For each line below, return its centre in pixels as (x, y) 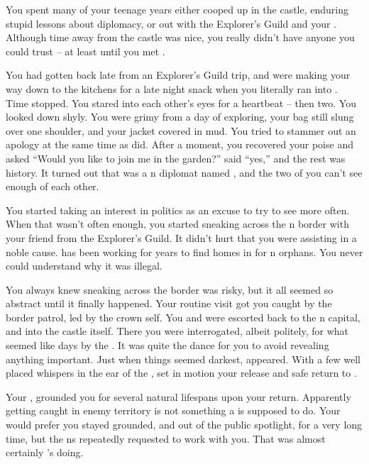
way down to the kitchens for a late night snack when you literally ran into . (172, 88)
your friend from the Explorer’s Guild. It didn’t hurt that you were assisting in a (181, 237)
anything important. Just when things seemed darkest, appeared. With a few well (183, 359)
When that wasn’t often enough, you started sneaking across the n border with (177, 224)
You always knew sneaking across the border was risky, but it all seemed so (170, 289)
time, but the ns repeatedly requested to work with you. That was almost (166, 438)
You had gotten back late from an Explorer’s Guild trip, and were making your (178, 75)
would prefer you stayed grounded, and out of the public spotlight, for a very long (184, 425)
